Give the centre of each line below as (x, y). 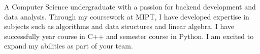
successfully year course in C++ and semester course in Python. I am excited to (129, 36)
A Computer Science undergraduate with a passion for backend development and (130, 6)
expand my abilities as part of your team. (69, 46)
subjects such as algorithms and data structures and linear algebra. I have (119, 26)
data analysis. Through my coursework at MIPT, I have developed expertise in (127, 16)
